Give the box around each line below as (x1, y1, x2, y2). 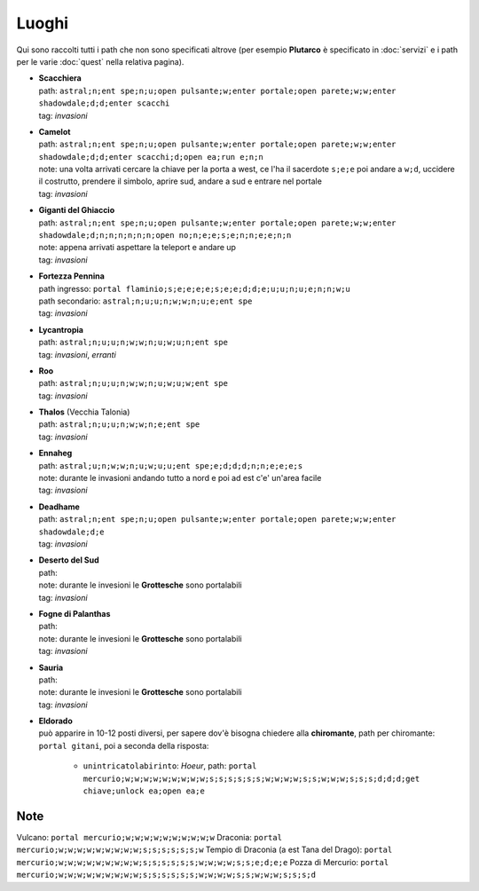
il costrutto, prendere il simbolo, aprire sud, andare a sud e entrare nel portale (38, 176, 323, 186)
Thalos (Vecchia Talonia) (38, 406, 130, 417)
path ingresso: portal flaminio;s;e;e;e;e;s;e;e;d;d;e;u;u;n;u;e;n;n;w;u (38, 283, 350, 294)
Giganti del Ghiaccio (38, 205, 115, 216)
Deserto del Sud (38, 555, 99, 565)
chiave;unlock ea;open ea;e (82, 786, 206, 796)
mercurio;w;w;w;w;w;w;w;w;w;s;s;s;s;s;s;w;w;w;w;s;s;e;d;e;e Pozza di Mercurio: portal (16, 856, 389, 867)
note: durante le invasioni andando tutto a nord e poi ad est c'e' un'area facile (38, 473, 322, 484)
